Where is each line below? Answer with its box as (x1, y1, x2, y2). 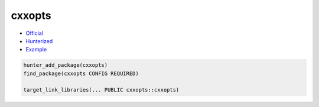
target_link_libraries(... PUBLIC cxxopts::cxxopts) (23, 86, 180, 93)
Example (25, 46, 47, 53)
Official (25, 30, 44, 37)
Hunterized (25, 37, 53, 44)
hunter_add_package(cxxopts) (23, 62, 108, 69)
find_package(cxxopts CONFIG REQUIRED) (23, 70, 139, 77)
